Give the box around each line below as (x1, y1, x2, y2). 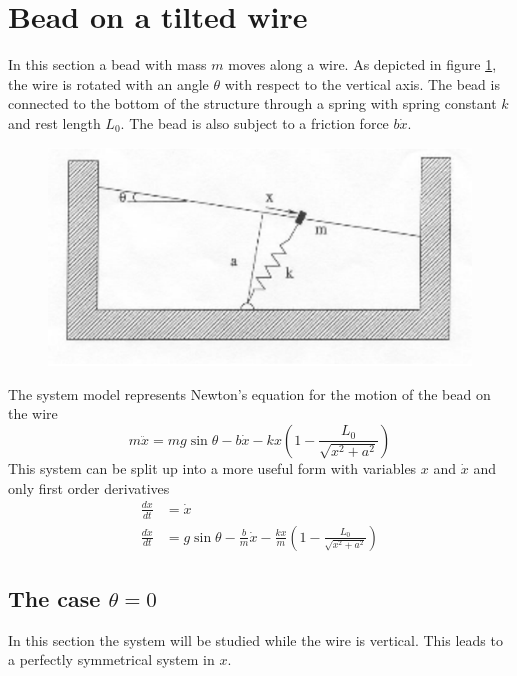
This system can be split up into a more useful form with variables (8, 457, 417, 478)
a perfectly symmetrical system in (8, 649, 215, 670)
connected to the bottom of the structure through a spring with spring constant (8, 93, 497, 114)
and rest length (8, 112, 101, 133)
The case (8, 582, 101, 613)
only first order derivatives (8, 477, 170, 498)
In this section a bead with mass (8, 54, 207, 75)
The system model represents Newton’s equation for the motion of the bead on (8, 383, 491, 404)
